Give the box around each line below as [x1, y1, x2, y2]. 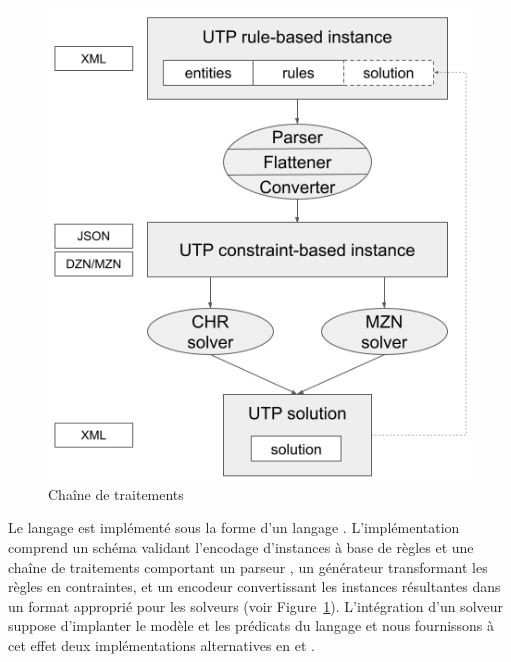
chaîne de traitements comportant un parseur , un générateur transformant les [8, 556, 488, 577]
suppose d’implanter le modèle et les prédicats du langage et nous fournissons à [8, 615, 495, 636]
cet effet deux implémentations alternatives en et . [8, 634, 315, 655]
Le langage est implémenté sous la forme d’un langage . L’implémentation [8, 517, 460, 538]
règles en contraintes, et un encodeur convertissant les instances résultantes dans [8, 576, 501, 597]
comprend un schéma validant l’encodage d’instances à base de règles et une [8, 536, 474, 557]
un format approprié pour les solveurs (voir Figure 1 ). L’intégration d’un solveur [8, 595, 504, 616]
